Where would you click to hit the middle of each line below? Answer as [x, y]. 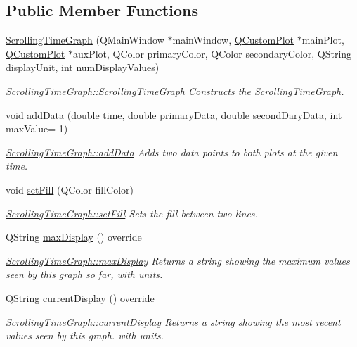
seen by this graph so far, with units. [84, 274]
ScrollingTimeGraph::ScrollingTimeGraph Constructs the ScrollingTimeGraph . [175, 90]
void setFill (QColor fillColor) [70, 189]
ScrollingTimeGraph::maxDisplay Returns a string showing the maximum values [178, 260]
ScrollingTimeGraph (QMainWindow [85, 40]
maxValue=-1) [37, 128]
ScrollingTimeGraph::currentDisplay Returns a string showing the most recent [173, 321]
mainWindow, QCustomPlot [233, 40]
